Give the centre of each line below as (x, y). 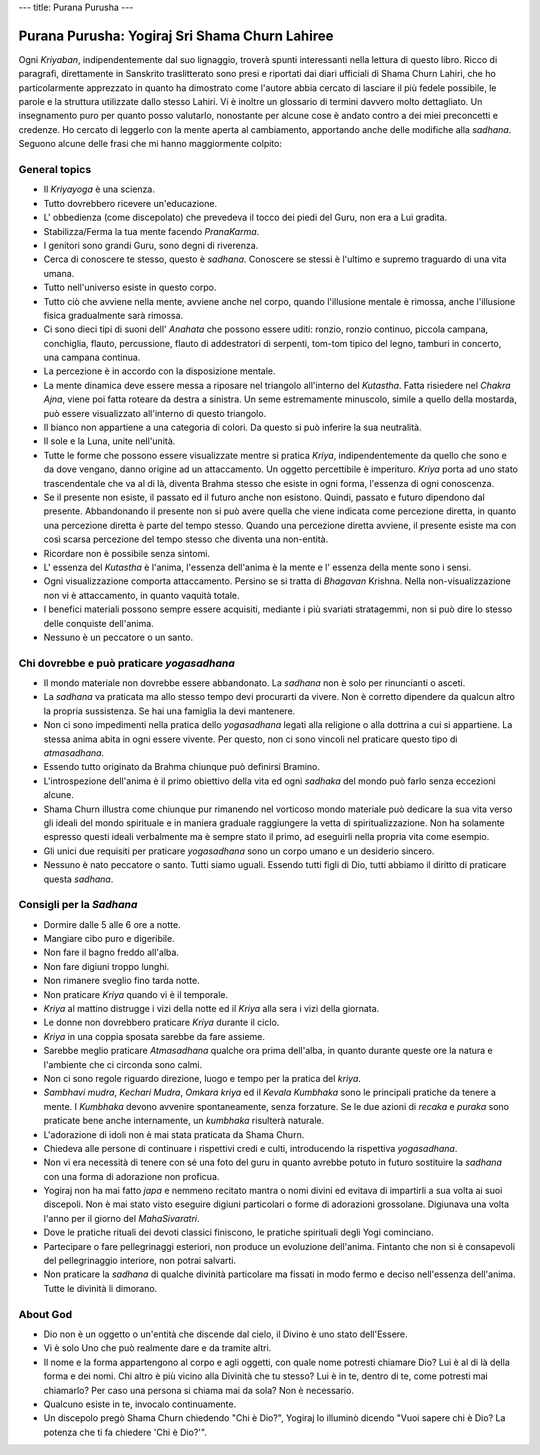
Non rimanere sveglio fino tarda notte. (121, 981)
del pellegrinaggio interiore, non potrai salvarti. (140, 1261)
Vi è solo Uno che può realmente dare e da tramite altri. (157, 1348)
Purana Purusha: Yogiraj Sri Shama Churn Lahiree (176, 35)
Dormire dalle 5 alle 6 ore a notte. (112, 924)
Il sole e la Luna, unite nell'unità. (109, 441)
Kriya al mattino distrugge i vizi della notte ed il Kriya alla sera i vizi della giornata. (211, 1008)
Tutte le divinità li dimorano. (100, 1288)
